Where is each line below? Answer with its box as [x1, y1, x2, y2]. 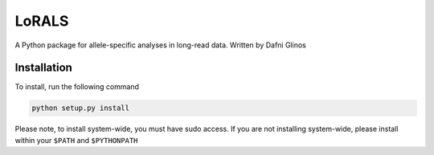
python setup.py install [31, 104, 130, 112]
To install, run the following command [14, 82, 140, 92]
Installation [14, 61, 72, 75]
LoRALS [14, 12, 69, 30]
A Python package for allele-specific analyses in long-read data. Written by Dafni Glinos [14, 40, 307, 50]
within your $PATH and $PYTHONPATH [14, 135, 138, 145]
